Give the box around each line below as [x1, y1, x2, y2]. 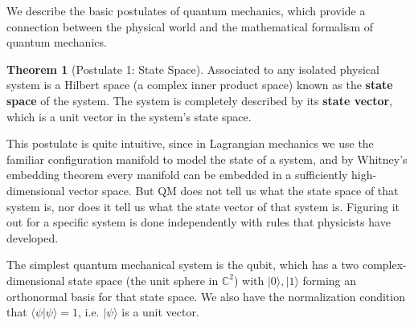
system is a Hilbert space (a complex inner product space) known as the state [6, 76, 393, 93]
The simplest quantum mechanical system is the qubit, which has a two [6, 256, 359, 273]
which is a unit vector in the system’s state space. [6, 108, 252, 124]
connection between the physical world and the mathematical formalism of [6, 18, 373, 35]
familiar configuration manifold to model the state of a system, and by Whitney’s [6, 150, 408, 167]
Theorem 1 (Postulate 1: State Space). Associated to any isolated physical [6, 60, 379, 77]
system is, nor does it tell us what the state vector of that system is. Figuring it [6, 198, 400, 214]
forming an [302, 271, 357, 288]
